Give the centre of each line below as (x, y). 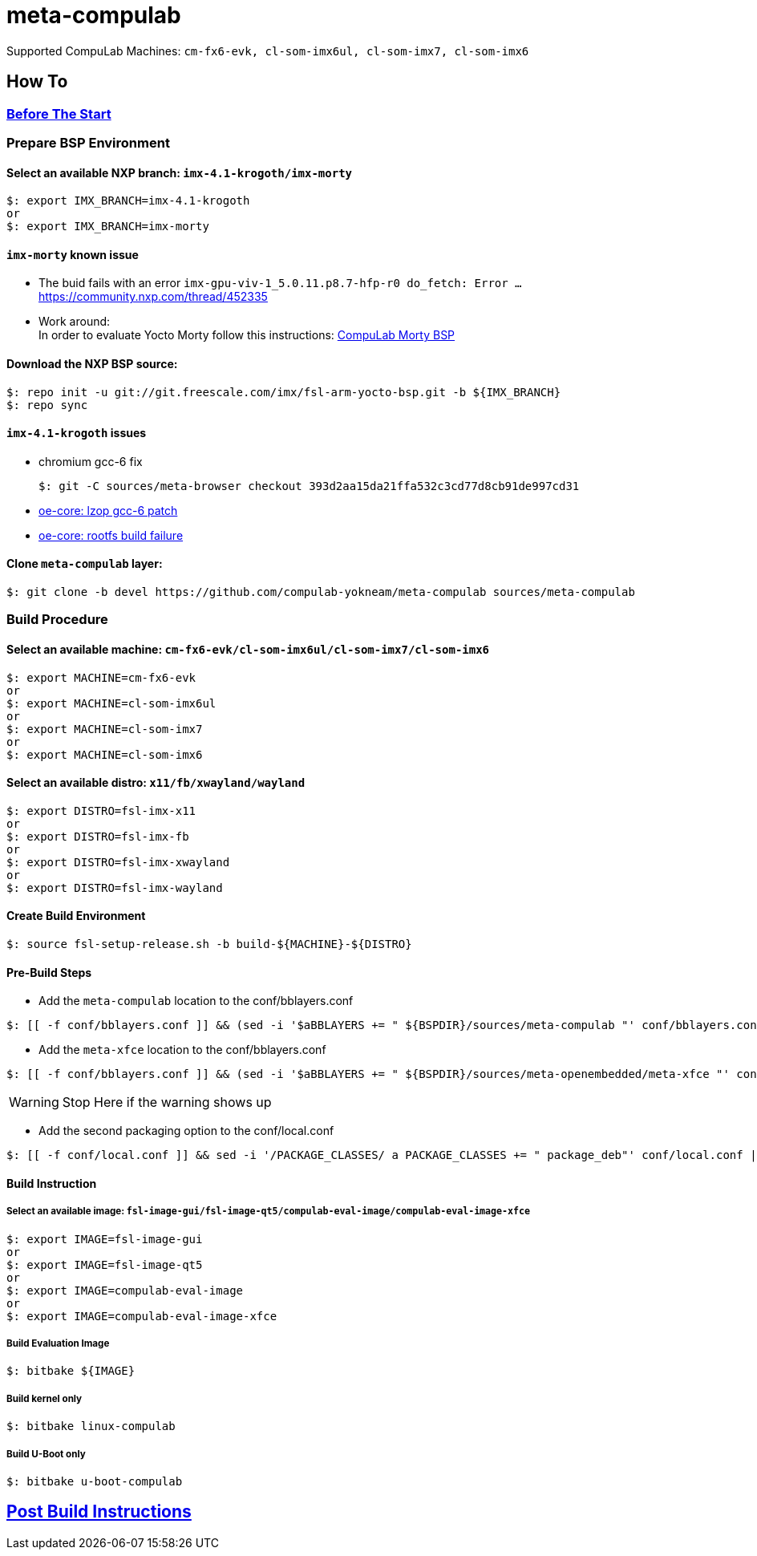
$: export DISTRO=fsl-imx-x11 (101, 810)
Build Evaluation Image (58, 1344)
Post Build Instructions (99, 1512)
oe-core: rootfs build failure (111, 535)
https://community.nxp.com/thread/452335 (153, 297)
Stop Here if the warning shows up (167, 1102)
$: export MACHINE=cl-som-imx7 (105, 729)
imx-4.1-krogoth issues (77, 433)
